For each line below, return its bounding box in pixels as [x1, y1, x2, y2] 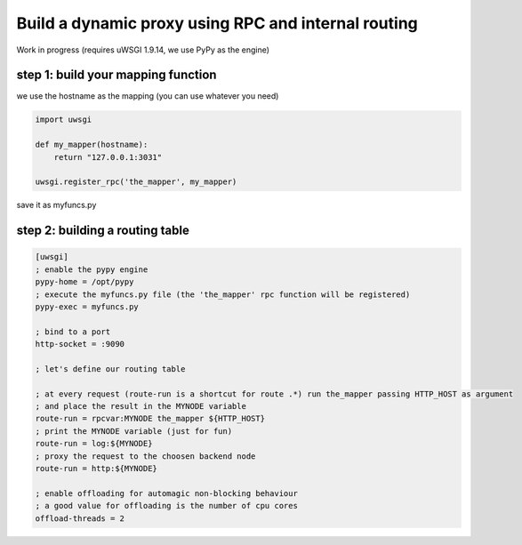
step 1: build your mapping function [16, 68, 217, 83]
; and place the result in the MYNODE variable [35, 401, 246, 412]
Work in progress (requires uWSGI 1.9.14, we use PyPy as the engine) [16, 44, 270, 55]
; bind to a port [35, 326, 111, 337]
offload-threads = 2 [35, 513, 124, 524]
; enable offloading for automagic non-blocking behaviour [35, 488, 298, 498]
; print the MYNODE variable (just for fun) [35, 426, 233, 436]
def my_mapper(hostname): [35, 140, 149, 150]
